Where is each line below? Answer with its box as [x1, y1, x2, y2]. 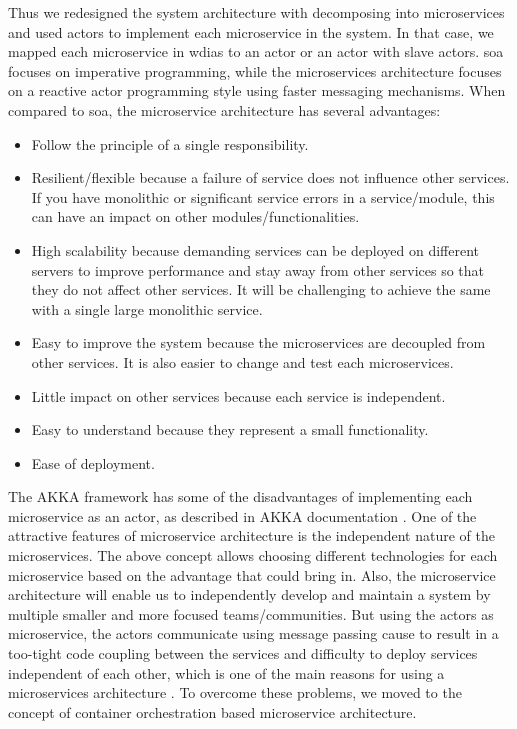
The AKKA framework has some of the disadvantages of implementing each [8, 486, 473, 507]
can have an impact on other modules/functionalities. [31, 206, 360, 227]
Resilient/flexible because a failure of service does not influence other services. [31, 167, 510, 188]
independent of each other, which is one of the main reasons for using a [8, 662, 445, 683]
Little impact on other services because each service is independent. [31, 385, 446, 406]
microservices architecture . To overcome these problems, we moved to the [8, 682, 462, 703]
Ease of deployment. [31, 452, 155, 473]
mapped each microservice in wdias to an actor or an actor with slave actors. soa [8, 41, 504, 62]
